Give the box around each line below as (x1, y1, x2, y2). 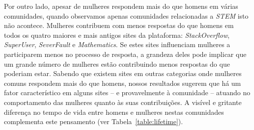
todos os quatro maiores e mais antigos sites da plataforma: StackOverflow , (4, 29, 230, 40)
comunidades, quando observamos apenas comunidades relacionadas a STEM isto (4, 10, 249, 21)
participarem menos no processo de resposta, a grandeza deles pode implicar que (4, 49, 247, 59)
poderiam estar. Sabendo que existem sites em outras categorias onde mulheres (4, 68, 242, 78)
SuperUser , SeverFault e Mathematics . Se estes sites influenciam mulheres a (4, 39, 230, 50)
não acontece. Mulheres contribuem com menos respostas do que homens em (4, 20, 234, 30)
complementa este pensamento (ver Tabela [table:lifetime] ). (4, 116, 183, 127)
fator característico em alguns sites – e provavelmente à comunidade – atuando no (4, 87, 251, 98)
